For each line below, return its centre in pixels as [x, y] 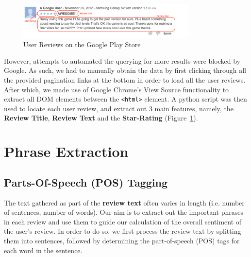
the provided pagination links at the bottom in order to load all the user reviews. [125, 79]
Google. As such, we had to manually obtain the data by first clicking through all [125, 70]
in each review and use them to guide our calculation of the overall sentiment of [123, 221]
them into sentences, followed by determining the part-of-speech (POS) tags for [122, 240]
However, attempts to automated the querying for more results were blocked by [122, 60]
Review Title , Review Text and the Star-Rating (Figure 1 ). [101, 118]
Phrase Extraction [66, 151]
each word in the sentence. [43, 250]
